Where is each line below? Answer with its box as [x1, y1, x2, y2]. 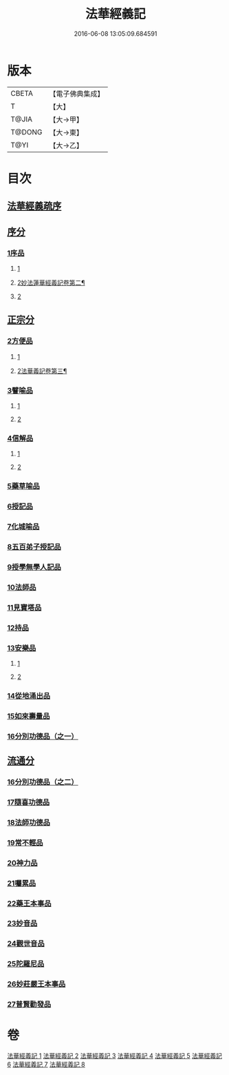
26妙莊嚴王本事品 [7, 979, 66, 989]
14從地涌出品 [7, 690, 50, 700]
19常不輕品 [7, 838, 43, 848]
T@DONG [10, 127, 43, 136]
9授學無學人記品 [7, 562, 62, 572]
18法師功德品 [7, 817, 50, 827]
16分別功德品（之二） [7, 777, 78, 786]
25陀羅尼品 [7, 959, 45, 969]
